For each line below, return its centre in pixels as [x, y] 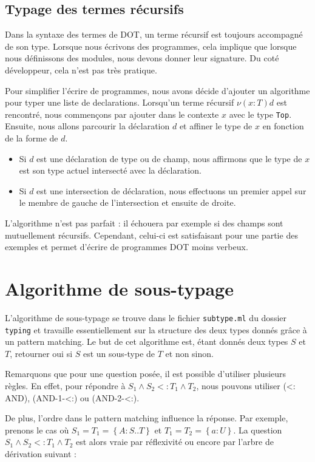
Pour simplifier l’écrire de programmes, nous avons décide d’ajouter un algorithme [157, 90]
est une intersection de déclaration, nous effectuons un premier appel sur [171, 190]
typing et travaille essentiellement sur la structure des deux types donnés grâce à [156, 329]
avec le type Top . [260, 114]
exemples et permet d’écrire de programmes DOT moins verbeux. [127, 247]
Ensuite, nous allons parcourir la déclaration [87, 126]
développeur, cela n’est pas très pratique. [81, 70]
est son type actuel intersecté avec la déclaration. [110, 170]
